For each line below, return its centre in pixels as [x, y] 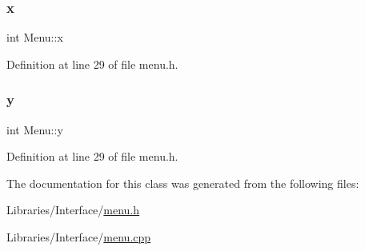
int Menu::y [35, 129]
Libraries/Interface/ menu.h [73, 210]
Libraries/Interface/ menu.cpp [79, 237]
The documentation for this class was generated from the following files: [183, 183]
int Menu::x [35, 37]
